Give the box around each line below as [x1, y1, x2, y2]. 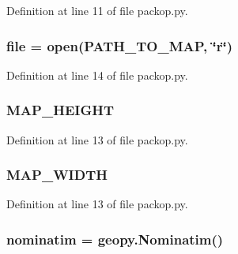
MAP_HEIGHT [6, 100, 114, 120]
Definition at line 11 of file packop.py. [6, 2, 188, 18]
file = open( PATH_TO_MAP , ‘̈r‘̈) [6, 35, 232, 55]
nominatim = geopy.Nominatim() [6, 229, 224, 248]
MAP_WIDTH [6, 165, 108, 185]
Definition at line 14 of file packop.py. [6, 66, 188, 83]
